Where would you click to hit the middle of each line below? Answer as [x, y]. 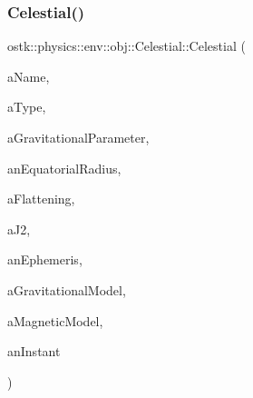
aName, [29, 76]
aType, [27, 107]
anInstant [34, 351]
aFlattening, [41, 199]
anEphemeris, [45, 259]
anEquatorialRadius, [64, 168]
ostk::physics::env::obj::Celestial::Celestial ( [126, 46]
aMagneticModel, [55, 320]
